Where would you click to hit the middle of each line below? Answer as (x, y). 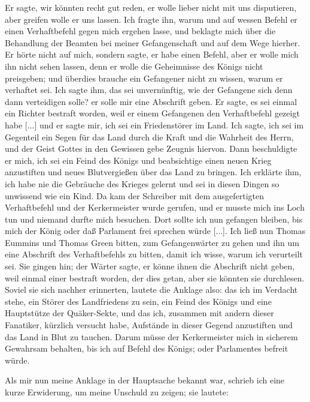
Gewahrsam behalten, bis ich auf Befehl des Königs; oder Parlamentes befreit (147, 348)
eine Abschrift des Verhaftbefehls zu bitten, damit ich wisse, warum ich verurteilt (154, 254)
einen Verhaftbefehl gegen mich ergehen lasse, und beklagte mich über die (140, 31)
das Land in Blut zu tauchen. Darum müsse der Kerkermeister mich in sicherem (151, 336)
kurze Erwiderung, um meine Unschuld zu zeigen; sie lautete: (117, 392)
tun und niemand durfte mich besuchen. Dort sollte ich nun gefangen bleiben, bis (154, 219)
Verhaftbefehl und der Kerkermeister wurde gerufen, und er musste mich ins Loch (155, 207)
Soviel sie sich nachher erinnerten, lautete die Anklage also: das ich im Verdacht (151, 289)
